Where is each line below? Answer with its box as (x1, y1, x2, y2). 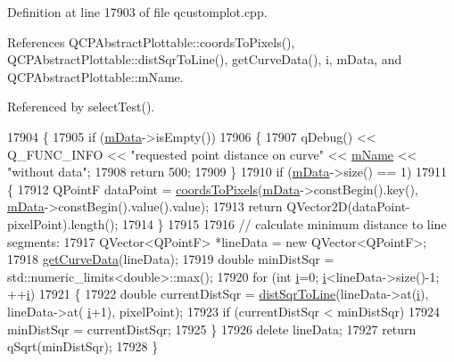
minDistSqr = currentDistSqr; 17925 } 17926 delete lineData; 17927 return (7, 319, 417, 338)
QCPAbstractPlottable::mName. (7, 67, 184, 86)
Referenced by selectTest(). (7, 97, 155, 116)
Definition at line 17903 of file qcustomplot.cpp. (7, 3, 268, 21)
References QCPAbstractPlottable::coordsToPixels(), (7, 32, 295, 51)
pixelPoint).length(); (7, 214, 119, 233)
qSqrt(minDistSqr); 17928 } (7, 337, 159, 356)
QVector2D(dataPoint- (286, 197, 410, 216)
